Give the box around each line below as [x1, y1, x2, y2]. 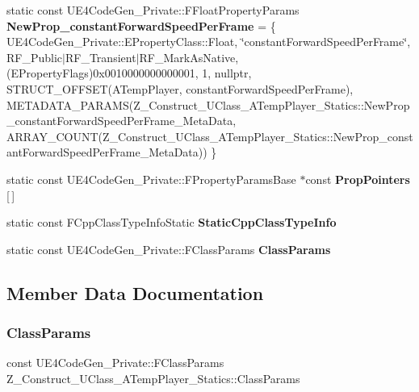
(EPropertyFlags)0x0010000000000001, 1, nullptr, [6, 65, 252, 81]
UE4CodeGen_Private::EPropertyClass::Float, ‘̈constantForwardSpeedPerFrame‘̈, [6, 33, 411, 50]
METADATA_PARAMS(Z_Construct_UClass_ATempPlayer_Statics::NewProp [6, 96, 410, 113]
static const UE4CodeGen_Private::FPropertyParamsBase [6, 170, 296, 187]
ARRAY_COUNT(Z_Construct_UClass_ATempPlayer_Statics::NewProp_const [6, 127, 413, 144]
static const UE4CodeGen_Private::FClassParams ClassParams [6, 240, 331, 257]
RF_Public [6, 48, 63, 65]
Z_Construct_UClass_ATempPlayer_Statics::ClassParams [6, 369, 300, 386]
